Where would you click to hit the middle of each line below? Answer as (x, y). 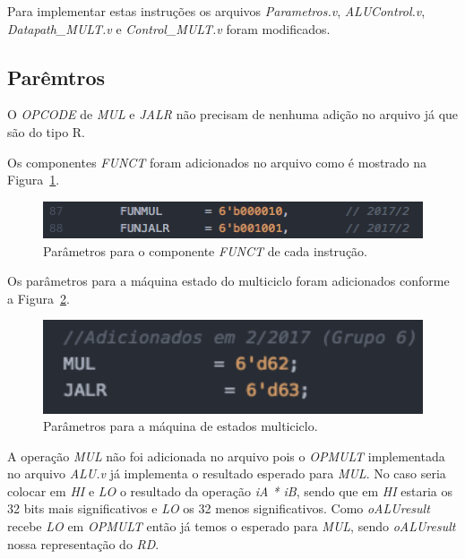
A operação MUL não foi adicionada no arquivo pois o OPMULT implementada (226, 456)
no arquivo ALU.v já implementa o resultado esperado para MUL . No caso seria (227, 473)
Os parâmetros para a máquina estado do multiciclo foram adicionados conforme (228, 281)
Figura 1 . (34, 180)
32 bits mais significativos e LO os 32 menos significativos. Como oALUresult (219, 508)
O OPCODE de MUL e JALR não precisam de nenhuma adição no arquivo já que (233, 114)
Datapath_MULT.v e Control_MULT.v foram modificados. (169, 28)
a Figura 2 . (39, 298)
